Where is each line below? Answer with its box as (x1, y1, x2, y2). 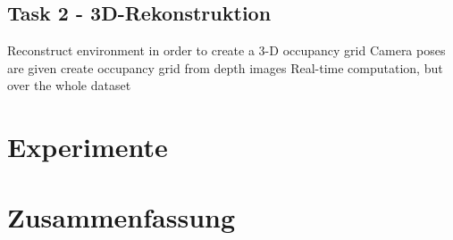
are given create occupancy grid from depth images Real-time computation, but (7, 58, 443, 77)
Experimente (7, 128, 168, 165)
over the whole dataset (7, 76, 131, 95)
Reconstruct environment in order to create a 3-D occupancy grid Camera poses (7, 41, 446, 60)
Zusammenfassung (7, 198, 236, 235)
